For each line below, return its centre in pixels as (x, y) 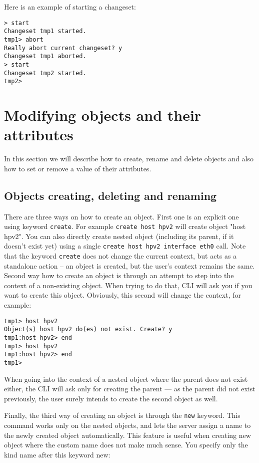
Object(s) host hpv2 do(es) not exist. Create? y (88, 329)
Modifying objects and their (103, 115)
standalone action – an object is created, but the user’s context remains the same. (129, 265)
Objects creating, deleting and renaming (110, 195)
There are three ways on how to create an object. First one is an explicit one (121, 216)
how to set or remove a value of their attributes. (78, 168)
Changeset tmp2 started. (45, 73)
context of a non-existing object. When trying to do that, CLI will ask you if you (128, 285)
